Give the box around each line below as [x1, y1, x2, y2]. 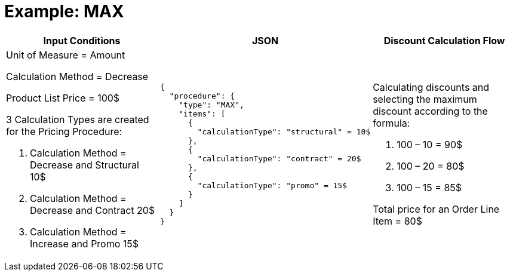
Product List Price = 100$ [6, 91, 120, 104]
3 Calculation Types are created [6, 113, 149, 125]
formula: [373, 116, 410, 129]
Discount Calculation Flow [383, 34, 505, 47]
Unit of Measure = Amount [6, 48, 125, 61]
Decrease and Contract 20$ [30, 204, 155, 216]
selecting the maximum [373, 93, 477, 105]
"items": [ [179, 109, 226, 118]
